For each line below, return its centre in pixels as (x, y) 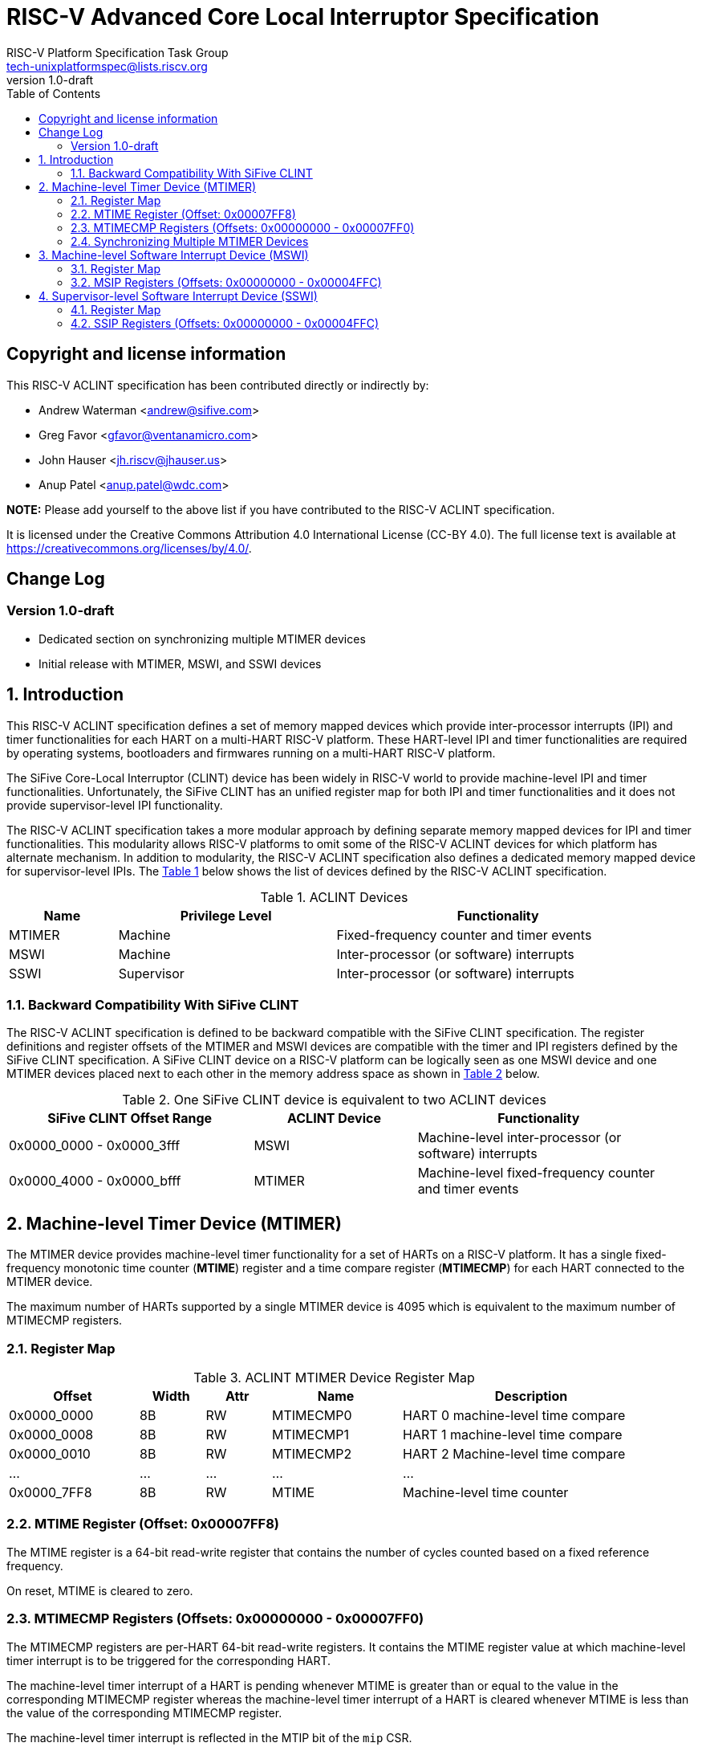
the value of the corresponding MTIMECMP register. (144, 1712)
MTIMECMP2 (312, 1454)
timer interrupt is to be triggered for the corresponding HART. (169, 1660)
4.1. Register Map (116, 309)
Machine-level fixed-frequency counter (536, 1173)
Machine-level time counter (486, 1492)
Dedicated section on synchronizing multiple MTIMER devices (202, 639)
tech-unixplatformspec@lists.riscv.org (107, 66)
